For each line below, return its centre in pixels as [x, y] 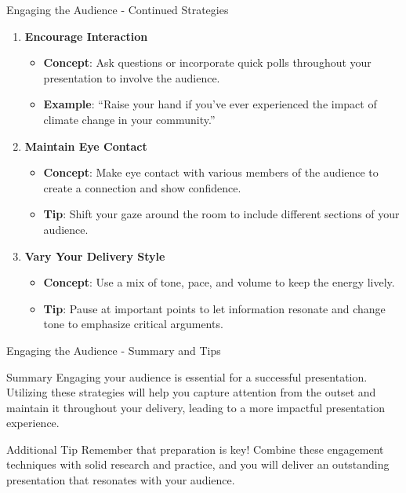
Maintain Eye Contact [86, 146]
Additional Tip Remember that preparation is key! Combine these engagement [195, 449]
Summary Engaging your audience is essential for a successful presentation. [187, 376]
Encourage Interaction [86, 36]
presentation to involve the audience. [132, 77]
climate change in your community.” [129, 119]
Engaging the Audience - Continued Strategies [118, 9]
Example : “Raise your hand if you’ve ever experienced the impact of [210, 104]
